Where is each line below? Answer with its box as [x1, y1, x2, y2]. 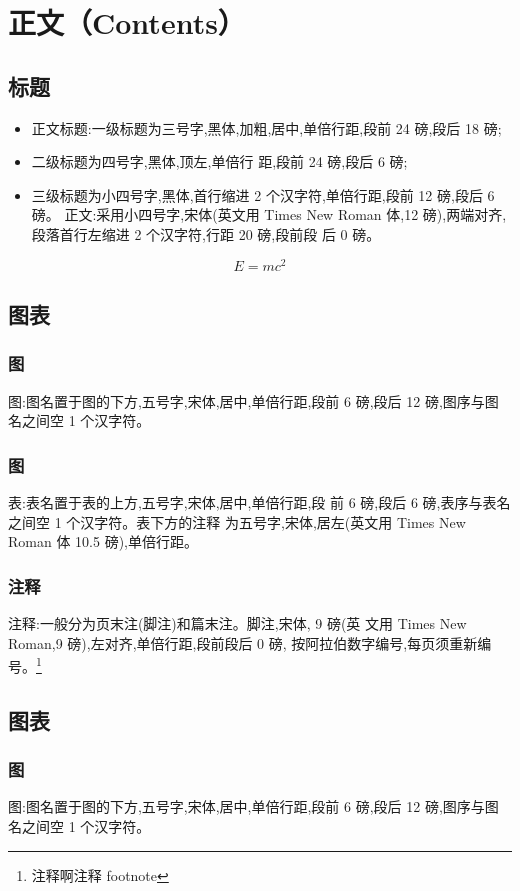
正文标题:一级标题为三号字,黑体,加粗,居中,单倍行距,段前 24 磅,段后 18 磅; [31, 117, 502, 138]
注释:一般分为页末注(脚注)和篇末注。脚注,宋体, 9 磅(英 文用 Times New [8, 613, 467, 634]
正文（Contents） [8, 2, 246, 43]
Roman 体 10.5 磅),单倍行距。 [8, 531, 198, 552]
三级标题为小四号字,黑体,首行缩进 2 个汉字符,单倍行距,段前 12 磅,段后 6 [31, 184, 495, 205]
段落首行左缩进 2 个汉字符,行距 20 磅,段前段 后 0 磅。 [31, 223, 381, 244]
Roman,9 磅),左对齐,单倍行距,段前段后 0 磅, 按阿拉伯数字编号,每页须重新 [8, 632, 478, 653]
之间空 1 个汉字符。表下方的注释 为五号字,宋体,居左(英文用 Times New [8, 511, 466, 532]
